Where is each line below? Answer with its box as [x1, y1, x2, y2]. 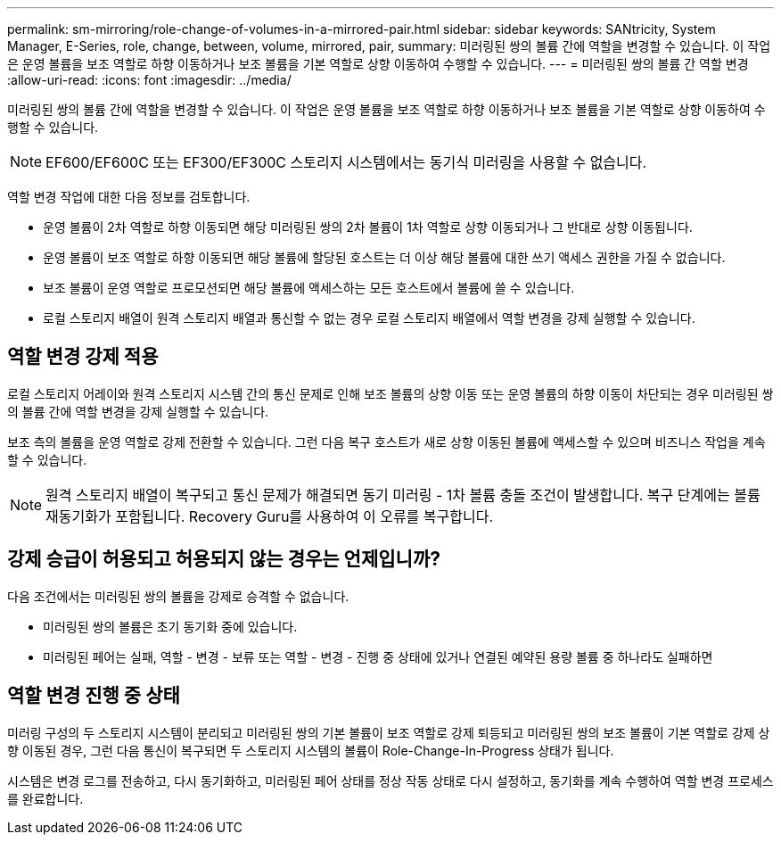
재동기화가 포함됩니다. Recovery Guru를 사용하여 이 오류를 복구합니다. [45, 507, 494, 525]
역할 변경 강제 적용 [7, 345, 159, 368]
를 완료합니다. [7, 790, 84, 806]
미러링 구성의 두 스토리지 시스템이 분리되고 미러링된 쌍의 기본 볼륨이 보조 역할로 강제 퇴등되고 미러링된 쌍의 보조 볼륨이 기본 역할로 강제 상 [7, 724, 770, 740]
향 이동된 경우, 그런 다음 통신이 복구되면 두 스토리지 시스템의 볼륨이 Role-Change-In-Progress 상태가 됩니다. [7, 742, 614, 758]
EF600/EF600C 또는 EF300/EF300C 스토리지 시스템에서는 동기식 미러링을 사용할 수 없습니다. [45, 153, 647, 171]
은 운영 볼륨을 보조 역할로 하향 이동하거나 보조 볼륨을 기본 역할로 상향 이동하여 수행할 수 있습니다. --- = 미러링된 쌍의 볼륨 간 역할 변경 [7, 56, 749, 71]
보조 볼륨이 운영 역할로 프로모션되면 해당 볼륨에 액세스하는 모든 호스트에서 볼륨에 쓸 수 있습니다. [43, 280, 575, 295]
